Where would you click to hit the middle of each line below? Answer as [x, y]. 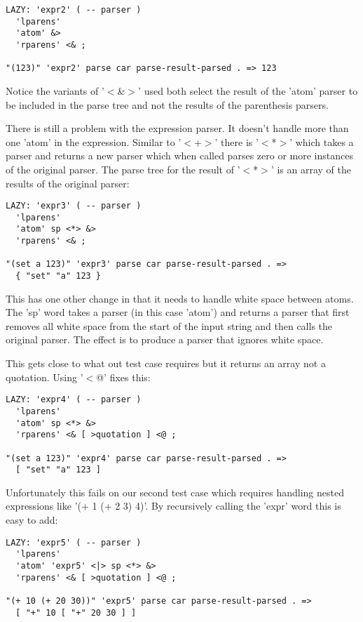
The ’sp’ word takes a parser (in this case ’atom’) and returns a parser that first [178, 312]
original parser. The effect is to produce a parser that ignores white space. [165, 339]
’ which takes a [322, 141]
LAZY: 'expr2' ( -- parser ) [74, 10]
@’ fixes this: [123, 377]
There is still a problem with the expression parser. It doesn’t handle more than [177, 128]
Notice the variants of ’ [55, 90]
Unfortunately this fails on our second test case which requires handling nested [175, 492]
